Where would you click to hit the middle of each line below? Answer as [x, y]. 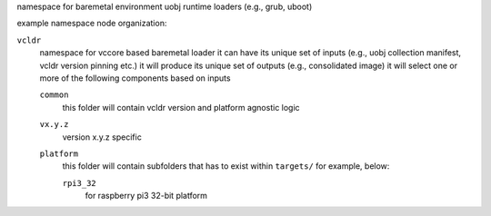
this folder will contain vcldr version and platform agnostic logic [181, 107]
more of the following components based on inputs [135, 78]
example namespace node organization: [92, 24]
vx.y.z [54, 124]
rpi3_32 [80, 183]
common [54, 95]
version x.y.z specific [102, 137]
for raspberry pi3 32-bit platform [146, 196]
